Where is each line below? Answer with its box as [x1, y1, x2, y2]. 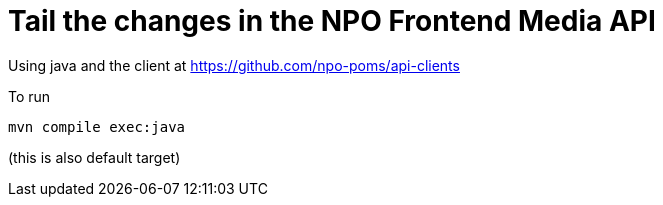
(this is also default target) [8, 148, 181, 166]
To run [8, 87, 51, 105]
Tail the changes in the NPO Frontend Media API [8, 4, 656, 38]
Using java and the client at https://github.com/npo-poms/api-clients [8, 56, 460, 74]
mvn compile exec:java [8, 118, 186, 135]
